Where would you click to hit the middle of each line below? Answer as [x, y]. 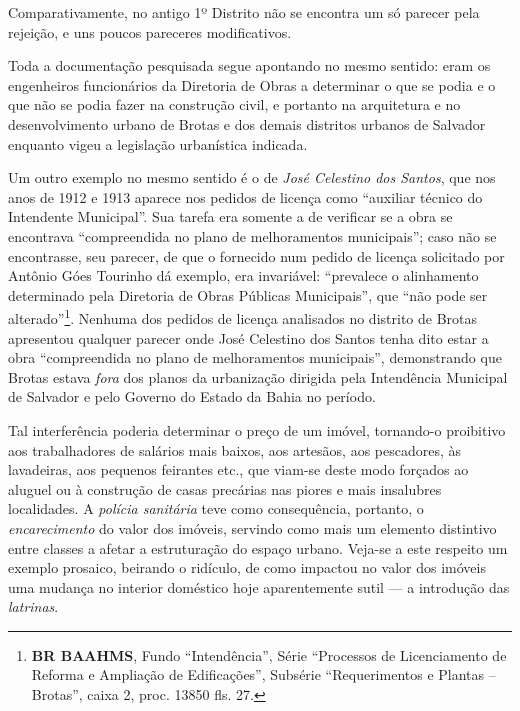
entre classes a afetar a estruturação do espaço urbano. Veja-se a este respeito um [258, 547]
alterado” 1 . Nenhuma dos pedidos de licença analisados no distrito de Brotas [243, 316]
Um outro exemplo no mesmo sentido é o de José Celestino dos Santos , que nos [252, 177]
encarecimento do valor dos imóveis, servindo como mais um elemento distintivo [252, 527]
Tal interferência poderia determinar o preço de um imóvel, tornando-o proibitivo [257, 429]
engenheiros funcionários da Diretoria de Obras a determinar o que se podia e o [252, 84]
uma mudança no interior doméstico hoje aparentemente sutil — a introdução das [259, 586]
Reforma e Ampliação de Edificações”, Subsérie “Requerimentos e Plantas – [263, 674]
